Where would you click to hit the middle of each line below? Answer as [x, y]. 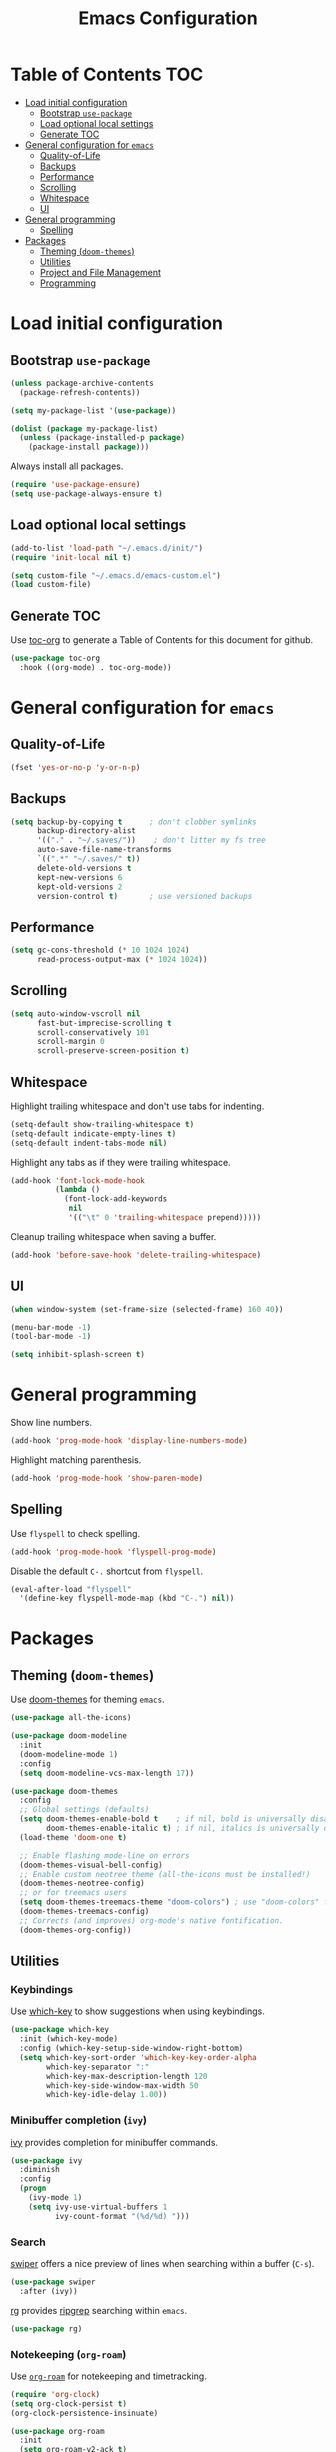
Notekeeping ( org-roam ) [68, 2354]
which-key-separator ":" [98, 2067]
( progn [33, 2188]
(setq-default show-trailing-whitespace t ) [102, 1124]
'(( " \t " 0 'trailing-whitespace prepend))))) [165, 1218]
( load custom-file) [51, 585]
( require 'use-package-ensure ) [75, 485]
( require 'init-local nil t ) [71, 557]
